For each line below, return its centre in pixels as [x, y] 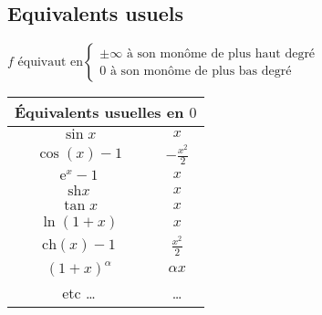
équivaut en [51, 63]
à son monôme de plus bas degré [201, 71]
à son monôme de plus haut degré [221, 53]
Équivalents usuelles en [99, 112]
